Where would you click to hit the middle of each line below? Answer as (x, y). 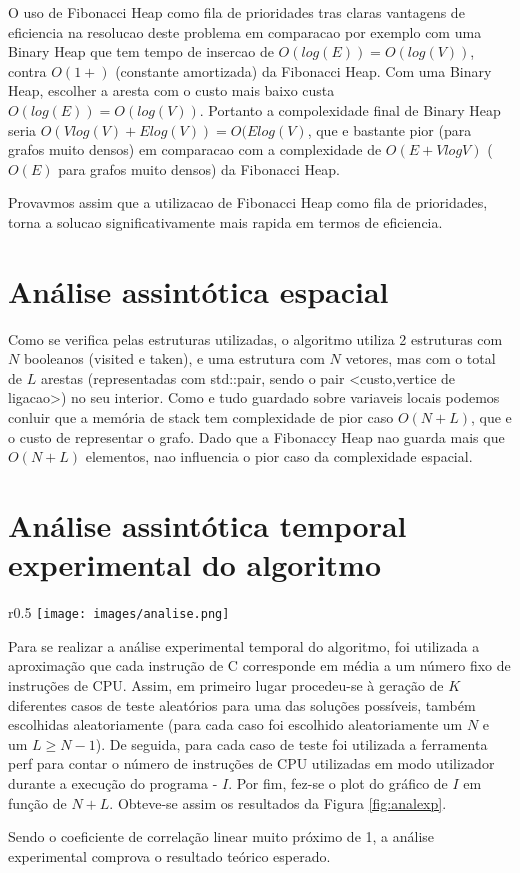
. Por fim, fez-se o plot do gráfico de (338, 782)
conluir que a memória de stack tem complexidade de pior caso (201, 417)
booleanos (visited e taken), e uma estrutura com (174, 358)
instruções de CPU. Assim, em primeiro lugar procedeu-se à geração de (226, 684)
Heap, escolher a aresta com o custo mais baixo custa (171, 90)
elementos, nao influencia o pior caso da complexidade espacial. (279, 456)
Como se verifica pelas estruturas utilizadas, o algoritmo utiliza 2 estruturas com (255, 338)
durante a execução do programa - (113, 782)
